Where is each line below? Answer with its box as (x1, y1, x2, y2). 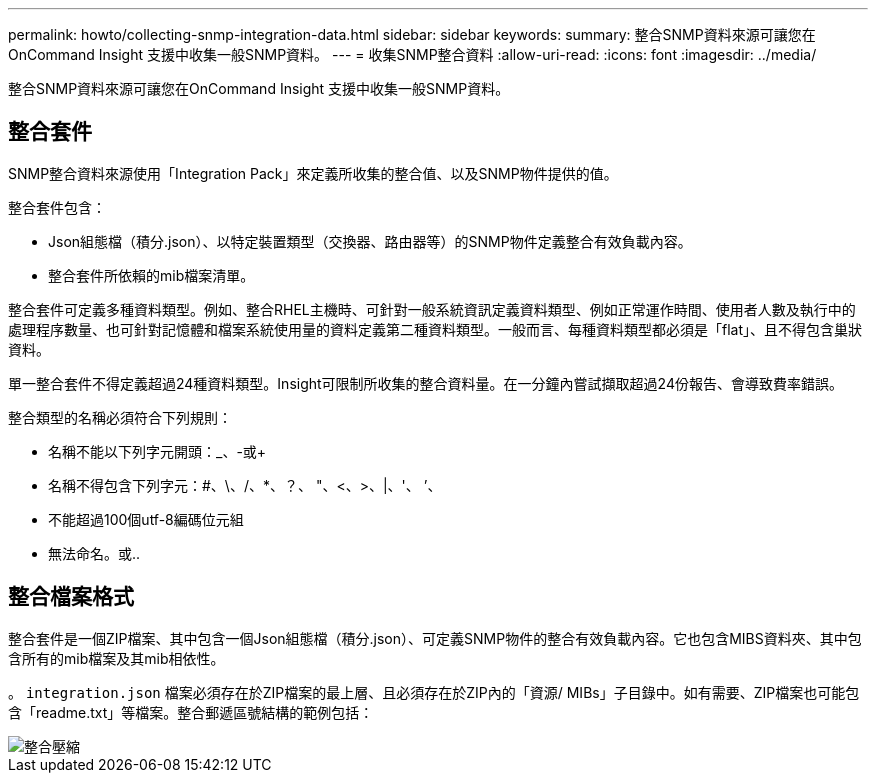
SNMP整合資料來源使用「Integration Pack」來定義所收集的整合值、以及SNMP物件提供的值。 (8, 164, 618, 182)
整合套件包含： (8, 198, 106, 216)
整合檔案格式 (8, 584, 134, 610)
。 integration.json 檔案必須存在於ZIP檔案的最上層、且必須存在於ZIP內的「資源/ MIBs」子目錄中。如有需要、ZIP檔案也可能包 (8, 683, 860, 701)
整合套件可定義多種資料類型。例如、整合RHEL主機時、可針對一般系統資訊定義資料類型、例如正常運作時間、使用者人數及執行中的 (8, 300, 856, 318)
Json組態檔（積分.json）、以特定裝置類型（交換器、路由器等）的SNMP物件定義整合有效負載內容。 (48, 232, 692, 250)
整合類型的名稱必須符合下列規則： (8, 408, 232, 426)
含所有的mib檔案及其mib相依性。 (8, 649, 225, 667)
